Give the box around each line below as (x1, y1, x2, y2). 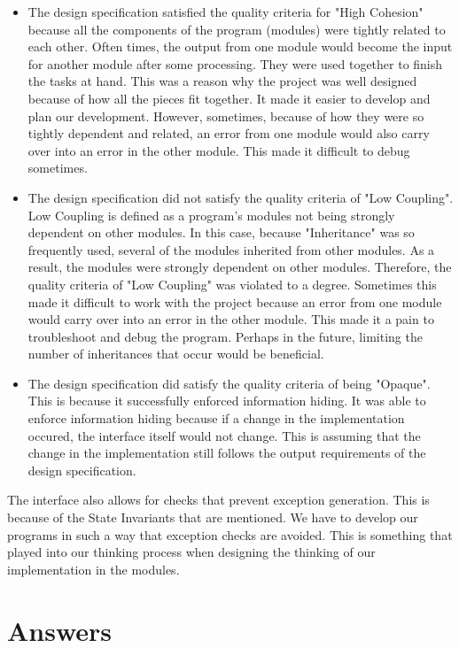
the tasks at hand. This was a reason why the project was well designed (27, 72, 417, 90)
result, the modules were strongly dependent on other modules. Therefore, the (27, 258, 452, 276)
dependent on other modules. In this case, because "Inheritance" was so (27, 223, 415, 242)
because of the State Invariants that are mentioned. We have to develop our (7, 508, 418, 527)
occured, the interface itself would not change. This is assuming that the (27, 426, 421, 444)
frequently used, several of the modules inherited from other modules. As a (27, 240, 435, 258)
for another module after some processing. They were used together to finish (27, 54, 443, 73)
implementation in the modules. (7, 559, 180, 578)
